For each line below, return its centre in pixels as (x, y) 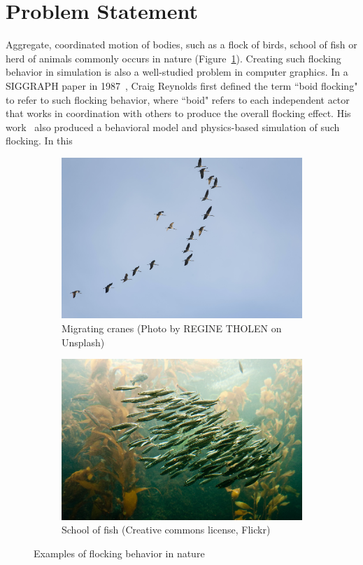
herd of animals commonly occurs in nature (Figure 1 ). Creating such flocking (173, 58)
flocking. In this (39, 141)
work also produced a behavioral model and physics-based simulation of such (173, 127)
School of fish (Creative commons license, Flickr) (166, 530)
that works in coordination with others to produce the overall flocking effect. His (178, 113)
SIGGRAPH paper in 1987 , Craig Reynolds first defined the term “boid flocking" (182, 85)
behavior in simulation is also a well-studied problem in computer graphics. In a (177, 72)
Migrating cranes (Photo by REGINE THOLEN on (172, 328)
